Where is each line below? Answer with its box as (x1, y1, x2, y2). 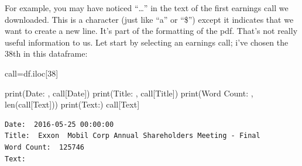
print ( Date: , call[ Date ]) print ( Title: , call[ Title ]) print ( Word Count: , (5, 87, 253, 99)
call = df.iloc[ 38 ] (5, 67, 59, 79)
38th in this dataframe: (5, 47, 88, 60)
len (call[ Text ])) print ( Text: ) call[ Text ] (5, 98, 140, 110)
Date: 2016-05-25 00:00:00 (5, 120, 114, 129)
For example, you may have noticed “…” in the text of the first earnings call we (5, 2, 289, 13)
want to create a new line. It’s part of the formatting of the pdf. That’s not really (5, 25, 298, 37)
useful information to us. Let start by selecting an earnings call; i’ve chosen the (5, 36, 289, 48)
